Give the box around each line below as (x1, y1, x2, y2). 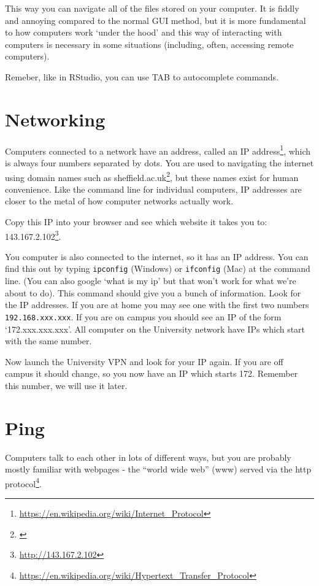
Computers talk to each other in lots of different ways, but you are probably (5, 450, 291, 463)
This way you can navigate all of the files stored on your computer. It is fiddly (5, 2, 299, 14)
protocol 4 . (5, 475, 42, 490)
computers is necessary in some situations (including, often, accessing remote (5, 37, 294, 50)
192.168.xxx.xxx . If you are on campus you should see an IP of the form (5, 310, 282, 323)
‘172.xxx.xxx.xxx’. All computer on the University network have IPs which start (5, 322, 306, 335)
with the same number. (5, 334, 92, 347)
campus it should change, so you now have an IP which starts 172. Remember (5, 367, 298, 380)
